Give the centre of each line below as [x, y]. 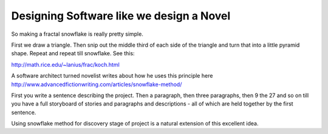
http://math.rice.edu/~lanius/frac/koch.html [65, 64]
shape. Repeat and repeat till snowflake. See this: [73, 53]
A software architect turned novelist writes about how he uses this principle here [112, 76]
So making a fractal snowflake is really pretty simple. [77, 34]
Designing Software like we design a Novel [121, 16]
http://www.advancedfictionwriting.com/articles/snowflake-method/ [97, 84]
